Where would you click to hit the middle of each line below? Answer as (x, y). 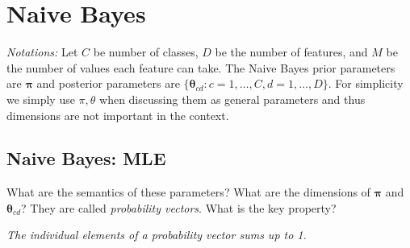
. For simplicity (366, 83)
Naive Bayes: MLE (86, 158)
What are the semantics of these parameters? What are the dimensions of (188, 192)
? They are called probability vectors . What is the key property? (179, 207)
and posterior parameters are (108, 83)
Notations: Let (42, 52)
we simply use (41, 99)
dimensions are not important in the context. (118, 115)
